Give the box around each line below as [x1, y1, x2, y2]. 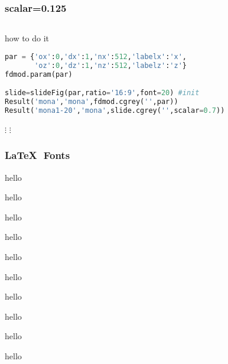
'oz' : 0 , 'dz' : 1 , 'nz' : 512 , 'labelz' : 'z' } [34, 61, 187, 70]
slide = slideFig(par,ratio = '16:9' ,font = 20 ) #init [5, 89, 200, 97]
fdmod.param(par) [5, 70, 73, 79]
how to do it [5, 32, 50, 44]
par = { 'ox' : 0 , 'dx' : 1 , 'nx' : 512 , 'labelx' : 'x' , [5, 52, 187, 61]
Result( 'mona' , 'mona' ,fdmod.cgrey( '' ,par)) [5, 97, 178, 106]
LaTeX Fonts [5, 148, 70, 162]
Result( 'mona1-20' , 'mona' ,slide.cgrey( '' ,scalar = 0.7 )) [5, 106, 225, 115]
